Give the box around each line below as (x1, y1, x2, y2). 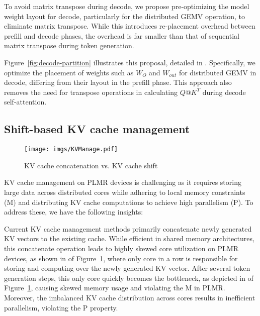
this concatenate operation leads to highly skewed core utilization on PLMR (4, 243, 239, 253)
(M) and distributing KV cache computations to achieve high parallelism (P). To (4, 196, 253, 207)
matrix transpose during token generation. (4, 40, 134, 51)
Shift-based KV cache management (4, 121, 190, 137)
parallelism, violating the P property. (4, 302, 118, 312)
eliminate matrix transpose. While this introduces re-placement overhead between (4, 21, 255, 31)
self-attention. (4, 96, 47, 107)
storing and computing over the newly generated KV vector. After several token (4, 263, 250, 273)
